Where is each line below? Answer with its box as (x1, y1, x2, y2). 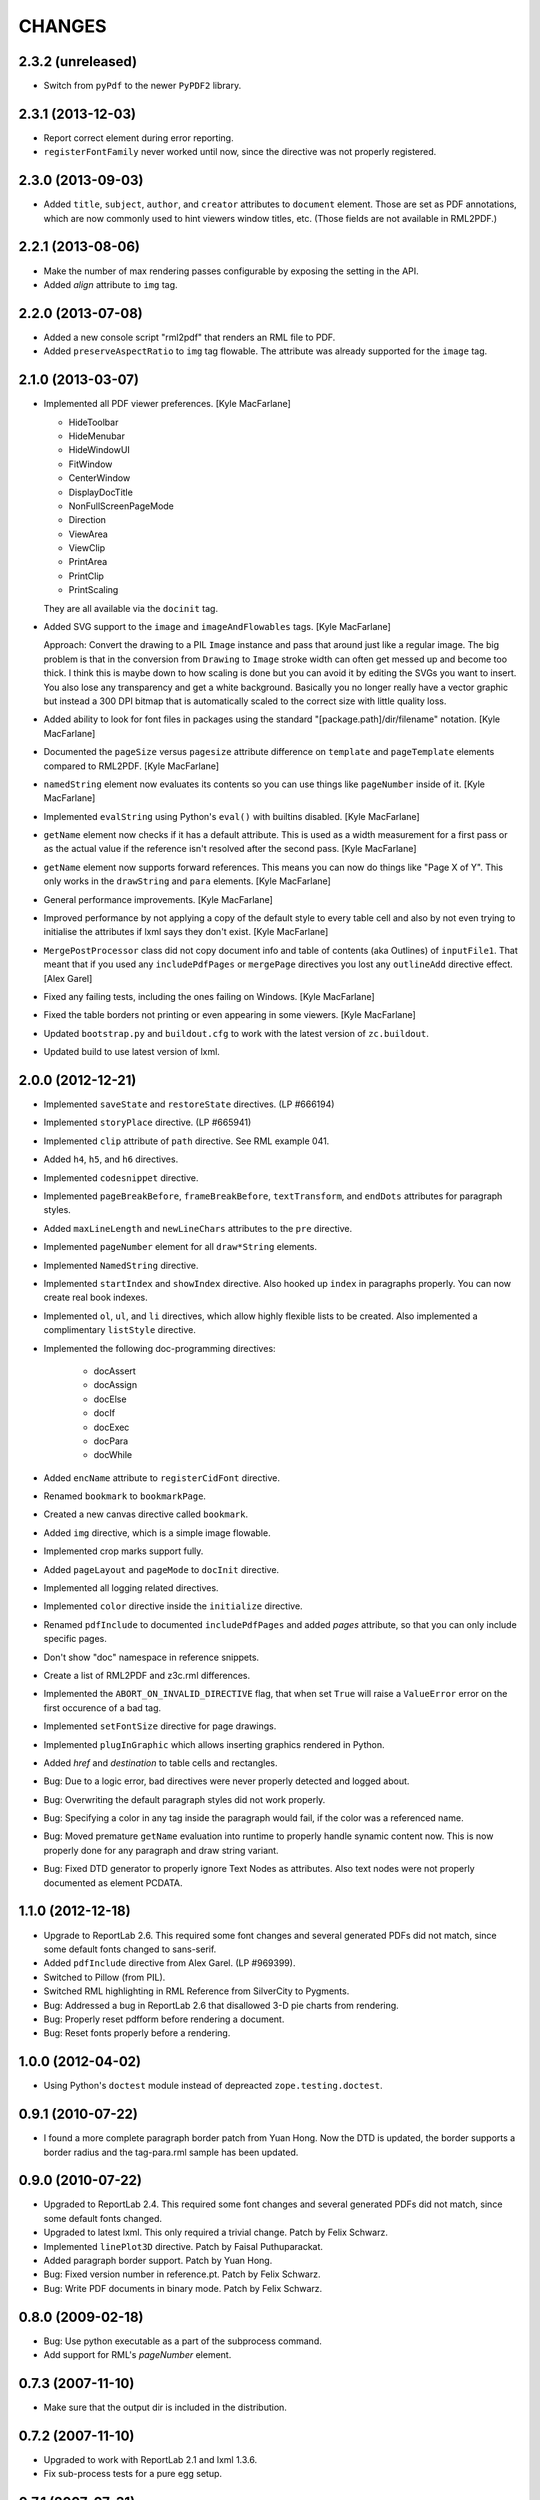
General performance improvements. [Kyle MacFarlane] (43, 893, 274, 905)
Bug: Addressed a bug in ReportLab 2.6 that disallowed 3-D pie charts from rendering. (43, 1999, 399, 2011)
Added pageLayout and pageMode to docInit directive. (43, 1563, 280, 1575)
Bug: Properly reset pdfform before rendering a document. (43, 2013, 285, 2025)
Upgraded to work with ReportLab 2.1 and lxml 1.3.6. (43, 2453, 258, 2465)
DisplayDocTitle (68, 486, 134, 498)
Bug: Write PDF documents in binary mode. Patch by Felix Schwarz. (43, 2282, 323, 2294)
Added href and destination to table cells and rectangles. (43, 1756, 278, 1769)
